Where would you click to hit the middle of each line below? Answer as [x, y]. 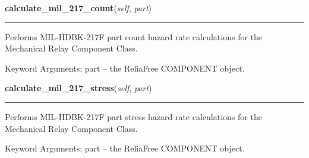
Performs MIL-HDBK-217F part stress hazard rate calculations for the [133, 116]
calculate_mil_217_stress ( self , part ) [78, 88]
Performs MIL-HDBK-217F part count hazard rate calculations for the [134, 36]
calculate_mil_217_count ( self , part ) [78, 8]
